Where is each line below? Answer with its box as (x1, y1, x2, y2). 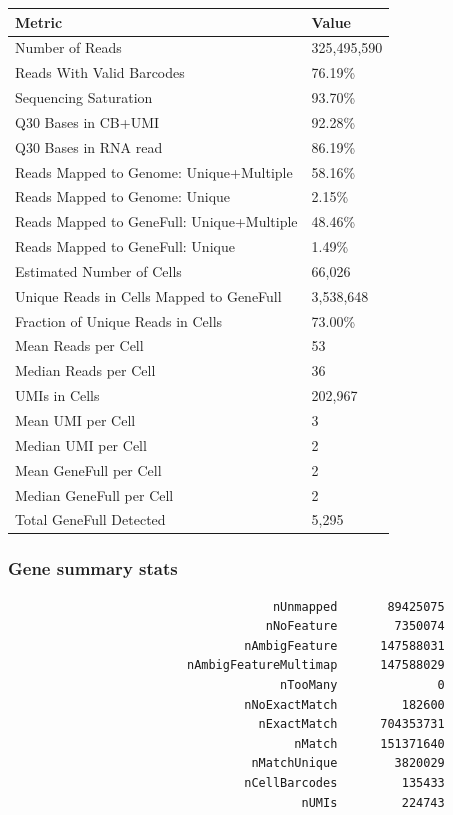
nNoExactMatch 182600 (244, 697, 445, 712)
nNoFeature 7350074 (265, 619, 445, 634)
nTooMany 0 (280, 678, 445, 693)
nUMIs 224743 (301, 795, 445, 810)
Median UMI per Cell (15, 434, 147, 455)
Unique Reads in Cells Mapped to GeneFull (15, 285, 282, 306)
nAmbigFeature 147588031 (244, 638, 445, 653)
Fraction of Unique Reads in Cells (15, 310, 223, 331)
